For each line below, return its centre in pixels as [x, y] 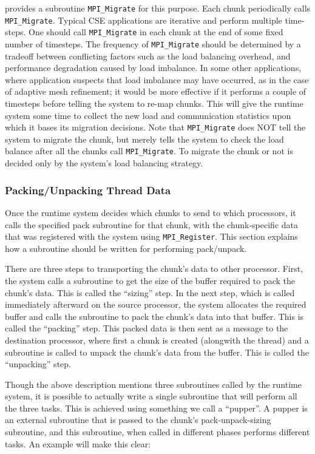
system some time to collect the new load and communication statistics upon [148, 115]
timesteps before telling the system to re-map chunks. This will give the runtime [154, 103]
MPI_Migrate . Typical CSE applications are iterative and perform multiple [144, 20]
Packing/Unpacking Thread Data [88, 190]
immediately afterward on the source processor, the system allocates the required [156, 304]
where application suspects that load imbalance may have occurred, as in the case [157, 79]
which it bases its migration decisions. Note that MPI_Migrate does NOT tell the [155, 127]
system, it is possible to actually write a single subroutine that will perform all [151, 396]
